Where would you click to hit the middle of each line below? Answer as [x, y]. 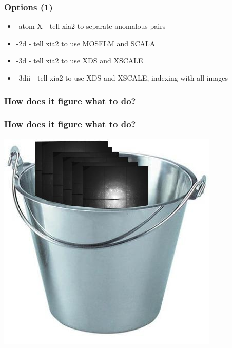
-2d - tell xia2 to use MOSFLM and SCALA [86, 43]
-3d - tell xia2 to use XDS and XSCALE [80, 60]
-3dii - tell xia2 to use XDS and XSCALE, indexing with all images [122, 78]
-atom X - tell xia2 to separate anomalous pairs [91, 26]
